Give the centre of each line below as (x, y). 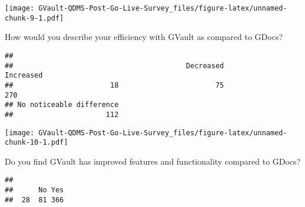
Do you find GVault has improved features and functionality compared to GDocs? (153, 161)
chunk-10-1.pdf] (37, 143)
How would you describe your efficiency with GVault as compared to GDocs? (144, 37)
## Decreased (115, 66)
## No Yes (34, 190)
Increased (24, 76)
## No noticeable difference (62, 105)
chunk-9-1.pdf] (34, 18)
